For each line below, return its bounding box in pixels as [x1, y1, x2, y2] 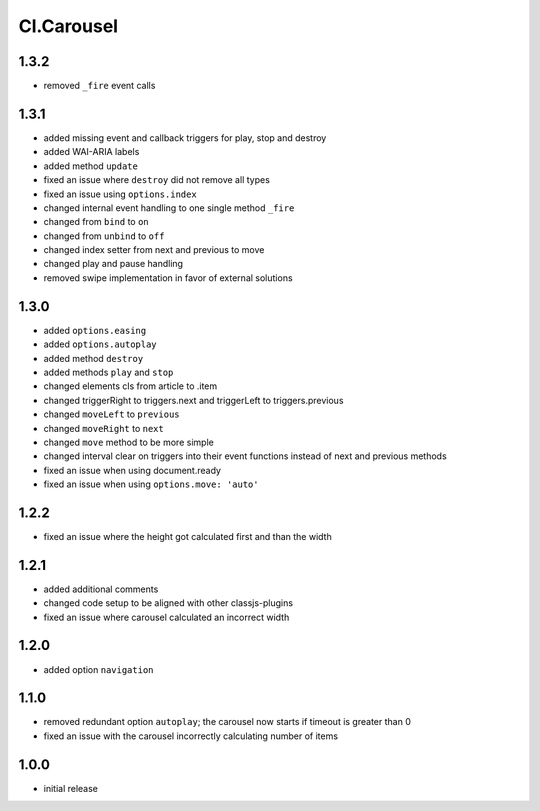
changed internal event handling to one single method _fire [43, 201, 295, 214]
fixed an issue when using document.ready [43, 464, 222, 476]
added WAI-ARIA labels [43, 146, 140, 158]
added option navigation [43, 663, 154, 675]
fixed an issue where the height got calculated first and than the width [43, 530, 332, 542]
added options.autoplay [43, 338, 157, 350]
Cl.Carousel [18, 15, 119, 37]
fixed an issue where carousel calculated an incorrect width [43, 611, 290, 623]
